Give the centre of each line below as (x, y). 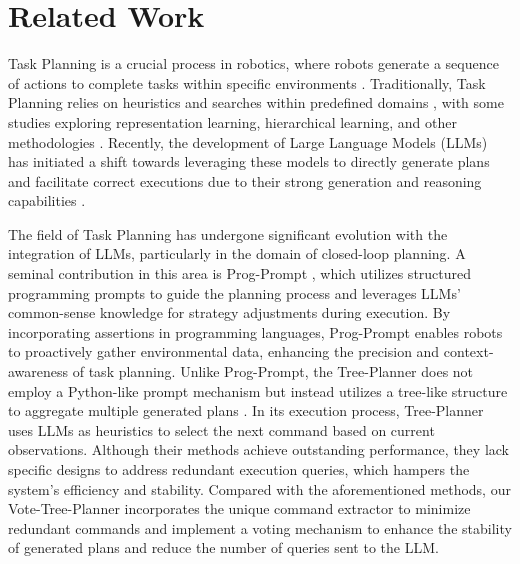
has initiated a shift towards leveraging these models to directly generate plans (249, 161)
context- (468, 351)
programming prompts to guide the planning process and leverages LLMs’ (234, 292)
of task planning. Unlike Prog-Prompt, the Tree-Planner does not (273, 371)
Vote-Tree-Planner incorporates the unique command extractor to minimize (239, 508)
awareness (38, 371)
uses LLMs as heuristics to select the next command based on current (221, 429)
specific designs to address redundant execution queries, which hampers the (239, 469)
